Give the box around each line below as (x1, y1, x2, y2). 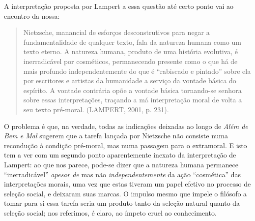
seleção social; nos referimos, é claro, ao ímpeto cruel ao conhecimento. (4, 207, 217, 218)
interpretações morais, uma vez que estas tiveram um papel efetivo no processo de (4, 179, 251, 189)
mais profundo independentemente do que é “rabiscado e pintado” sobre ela (23, 65, 251, 76)
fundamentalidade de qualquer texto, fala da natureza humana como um (23, 36, 241, 47)
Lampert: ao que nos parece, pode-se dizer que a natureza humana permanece (4, 159, 238, 169)
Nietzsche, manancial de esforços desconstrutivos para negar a (23, 27, 210, 37)
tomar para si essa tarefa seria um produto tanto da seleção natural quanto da (4, 198, 240, 208)
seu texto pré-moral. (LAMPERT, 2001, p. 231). (23, 104, 169, 114)
